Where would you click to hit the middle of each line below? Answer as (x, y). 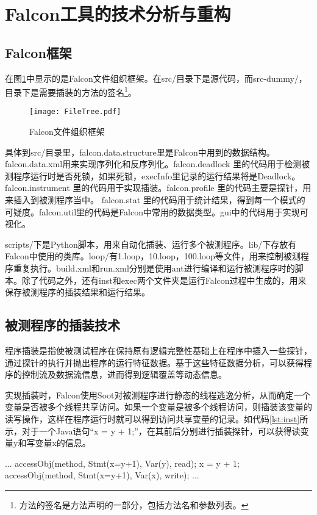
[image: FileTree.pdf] (75, 112)
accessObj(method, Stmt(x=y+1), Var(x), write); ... (102, 475)
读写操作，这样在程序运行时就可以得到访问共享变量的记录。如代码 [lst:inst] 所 (157, 418)
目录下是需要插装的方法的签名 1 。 (71, 91)
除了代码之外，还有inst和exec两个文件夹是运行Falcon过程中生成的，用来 (164, 280)
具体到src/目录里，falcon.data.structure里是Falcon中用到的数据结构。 (140, 152)
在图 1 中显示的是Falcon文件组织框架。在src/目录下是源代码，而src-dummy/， (156, 78)
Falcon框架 (38, 52)
